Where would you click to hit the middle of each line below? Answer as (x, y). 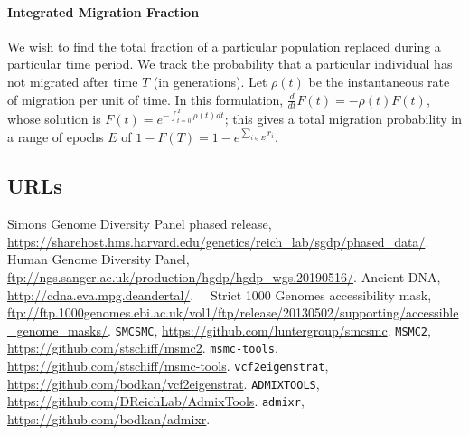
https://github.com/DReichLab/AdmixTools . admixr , (156, 401)
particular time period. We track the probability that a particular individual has (230, 64)
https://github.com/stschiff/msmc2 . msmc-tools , (143, 348)
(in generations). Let (210, 81)
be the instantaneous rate (379, 81)
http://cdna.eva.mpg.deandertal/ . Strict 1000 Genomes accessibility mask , (220, 294)
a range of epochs (56, 137)
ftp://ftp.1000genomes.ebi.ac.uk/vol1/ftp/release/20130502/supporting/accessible (233, 312)
